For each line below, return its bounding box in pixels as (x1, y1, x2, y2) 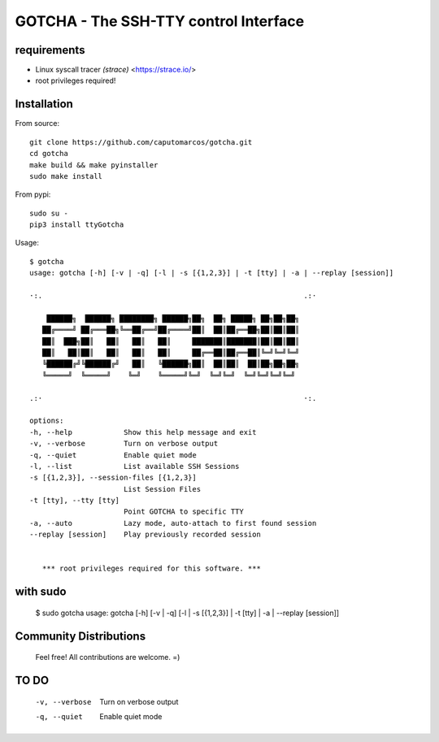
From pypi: (15, 189, 51, 199)
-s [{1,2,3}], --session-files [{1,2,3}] (29, 473, 197, 483)
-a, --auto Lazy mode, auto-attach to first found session (29, 519, 317, 527)
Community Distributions (15, 629, 146, 643)
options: (29, 416, 64, 426)
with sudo (15, 585, 67, 599)
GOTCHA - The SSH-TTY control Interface (15, 12, 305, 30)
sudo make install (29, 171, 103, 180)
